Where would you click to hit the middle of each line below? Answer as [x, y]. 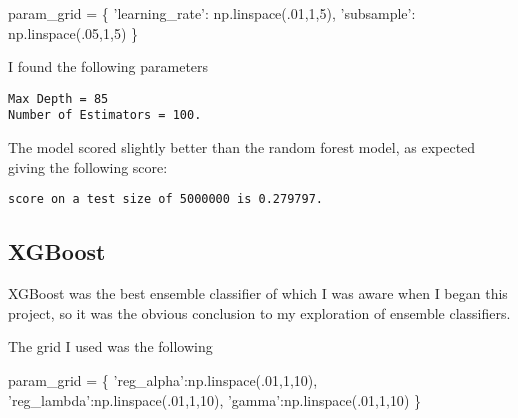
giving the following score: [88, 166]
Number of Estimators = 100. [105, 115]
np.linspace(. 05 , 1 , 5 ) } [73, 32]
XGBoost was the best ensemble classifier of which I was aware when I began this [258, 293]
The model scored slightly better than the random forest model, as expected [242, 147]
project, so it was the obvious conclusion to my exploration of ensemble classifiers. [259, 312]
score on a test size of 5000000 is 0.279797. [165, 199]
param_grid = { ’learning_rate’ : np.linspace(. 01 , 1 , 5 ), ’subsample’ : [212, 13]
